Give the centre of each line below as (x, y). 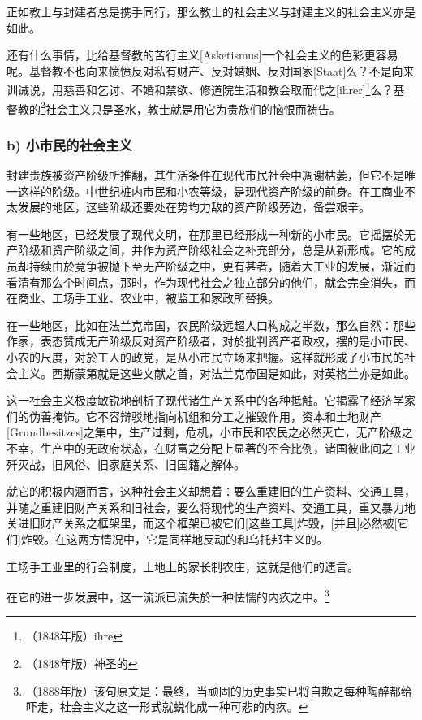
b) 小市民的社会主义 (69, 144)
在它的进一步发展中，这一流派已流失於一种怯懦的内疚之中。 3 (168, 595)
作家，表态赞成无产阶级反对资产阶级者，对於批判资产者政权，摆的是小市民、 (211, 341)
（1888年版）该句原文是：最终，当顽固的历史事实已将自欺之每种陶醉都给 (219, 690)
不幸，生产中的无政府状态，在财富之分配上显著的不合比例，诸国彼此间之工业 (211, 448)
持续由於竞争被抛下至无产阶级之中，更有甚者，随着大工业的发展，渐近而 (222, 266)
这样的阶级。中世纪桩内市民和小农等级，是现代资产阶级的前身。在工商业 (211, 191)
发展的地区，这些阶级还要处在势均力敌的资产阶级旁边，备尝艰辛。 (194, 207)
